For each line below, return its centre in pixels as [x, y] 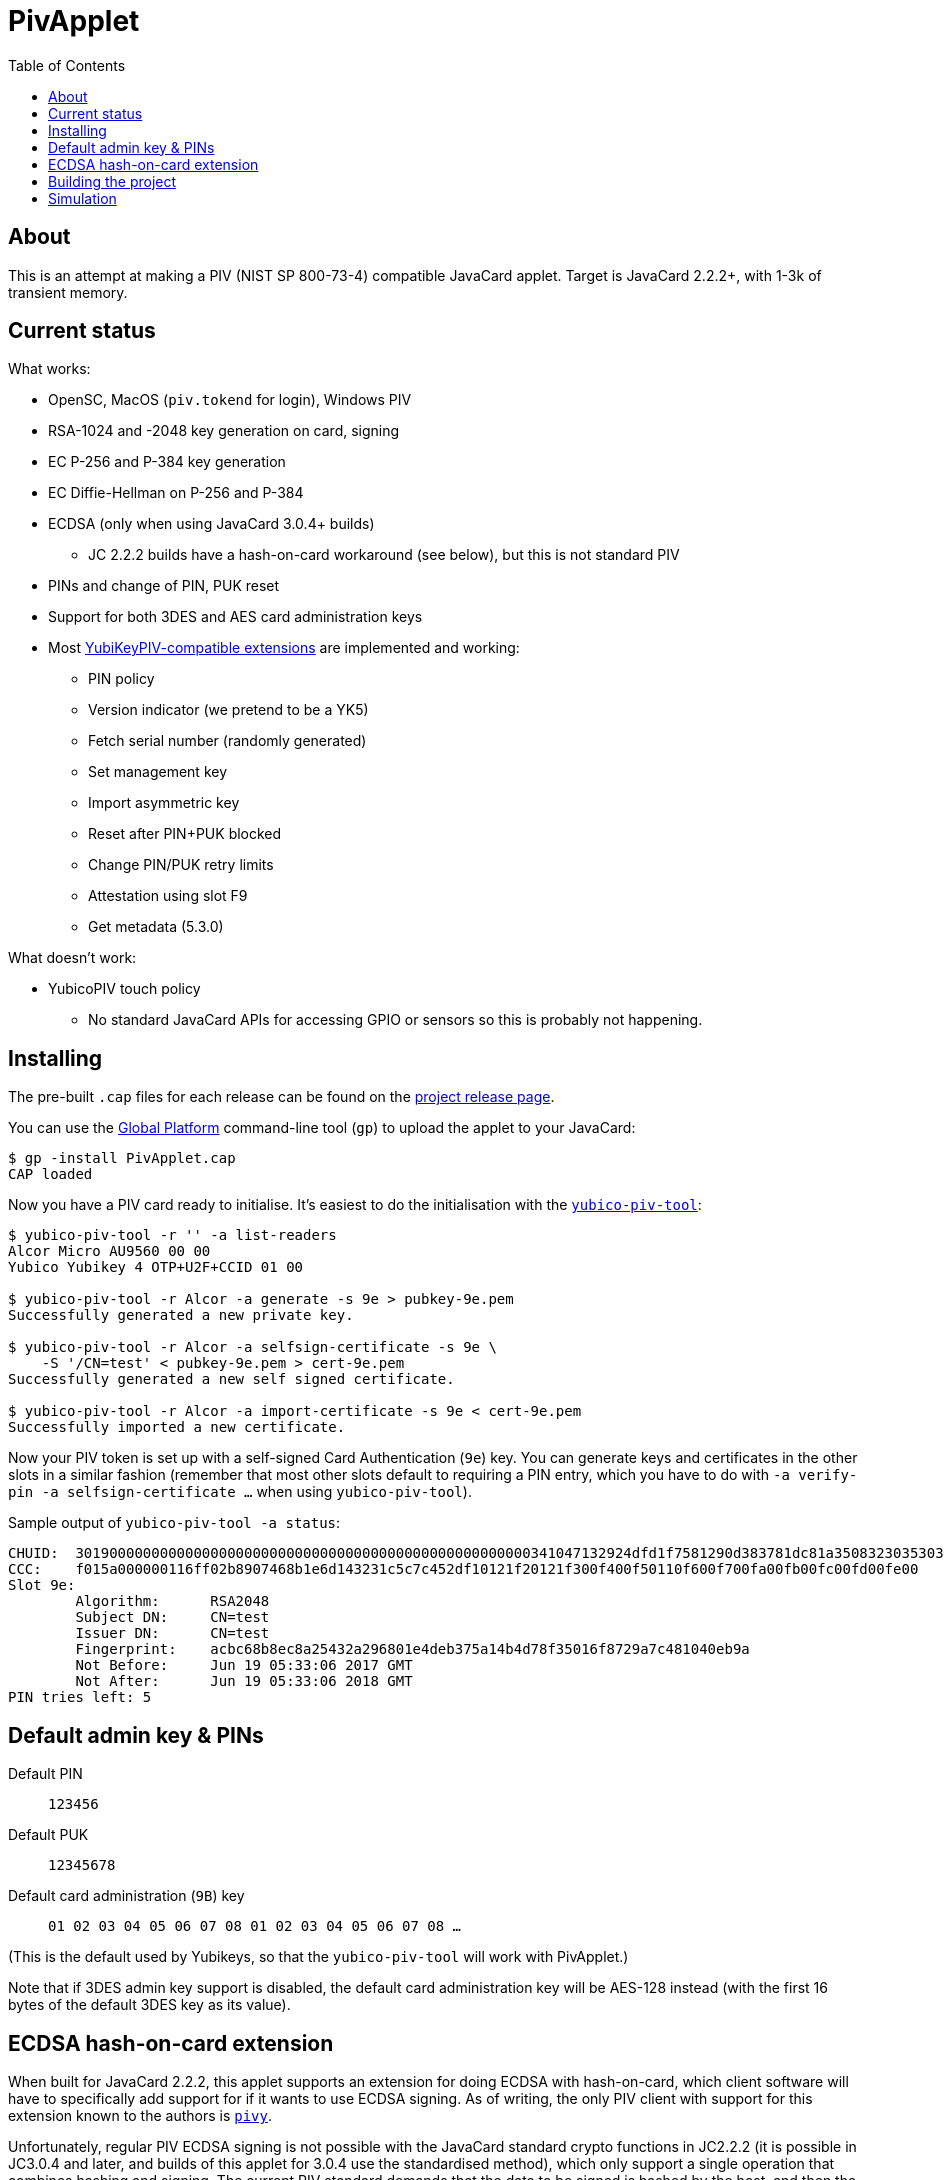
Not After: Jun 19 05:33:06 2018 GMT [244, 1681]
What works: [49, 369]
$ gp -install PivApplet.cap [122, 1158]
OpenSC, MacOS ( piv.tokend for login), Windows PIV [230, 400]
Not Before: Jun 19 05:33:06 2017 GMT [244, 1665]
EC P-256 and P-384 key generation [167, 462]
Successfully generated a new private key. [181, 1315]
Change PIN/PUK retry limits [181, 865]
